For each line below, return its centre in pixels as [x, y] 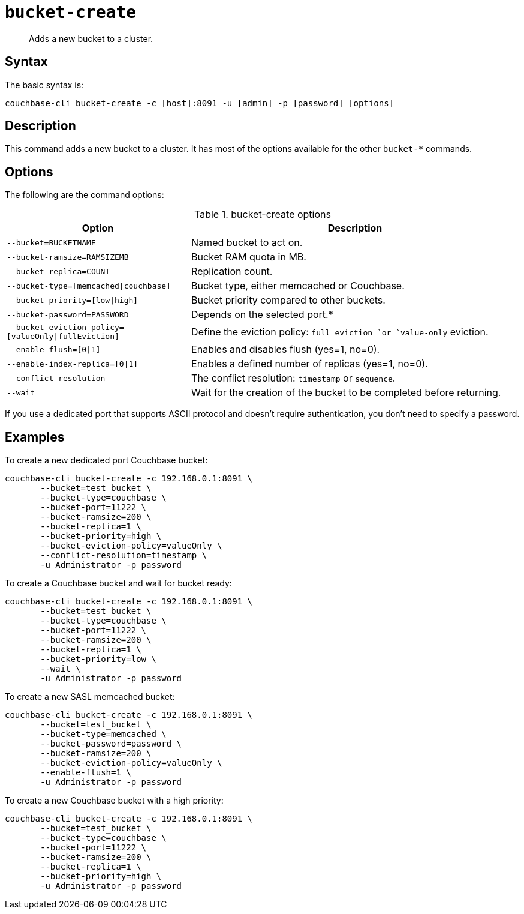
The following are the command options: [85, 195]
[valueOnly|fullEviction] [63, 337]
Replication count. [232, 272]
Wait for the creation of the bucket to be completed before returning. [346, 393]
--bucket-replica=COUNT [58, 271]
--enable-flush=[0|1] [54, 349]
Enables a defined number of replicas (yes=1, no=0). [310, 364]
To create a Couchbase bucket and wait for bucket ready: [118, 583]
